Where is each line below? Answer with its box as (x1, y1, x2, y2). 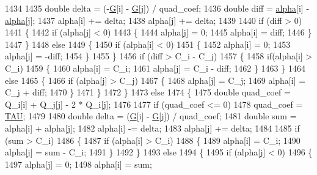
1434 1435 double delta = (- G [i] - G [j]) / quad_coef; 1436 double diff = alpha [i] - (5, 2, 310, 14)
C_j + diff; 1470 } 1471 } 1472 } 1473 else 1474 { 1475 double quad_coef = (5, 86, 291, 99)
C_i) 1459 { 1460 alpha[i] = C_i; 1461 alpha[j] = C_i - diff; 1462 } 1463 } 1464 (5, 61, 305, 74)
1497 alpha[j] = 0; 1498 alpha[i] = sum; (5, 157, 152, 170)
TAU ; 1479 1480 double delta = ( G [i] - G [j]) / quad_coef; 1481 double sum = (5, 110, 297, 122)
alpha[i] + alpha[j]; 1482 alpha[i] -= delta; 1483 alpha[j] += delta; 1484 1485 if (5, 121, 300, 134)
